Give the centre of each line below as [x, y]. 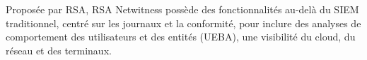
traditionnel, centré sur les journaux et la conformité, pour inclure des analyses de [183, 23]
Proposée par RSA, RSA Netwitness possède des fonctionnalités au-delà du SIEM [182, 9]
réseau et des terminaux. [59, 50]
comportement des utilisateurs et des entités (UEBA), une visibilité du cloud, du [181, 37]
